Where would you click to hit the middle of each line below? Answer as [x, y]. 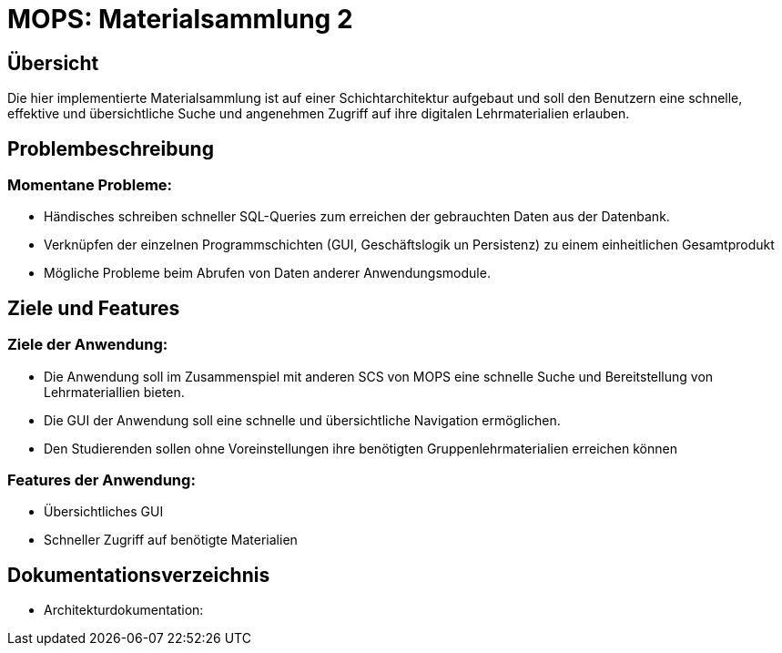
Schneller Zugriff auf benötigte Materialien [171, 540]
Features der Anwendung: [102, 480]
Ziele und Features [94, 308]
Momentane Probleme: [90, 185]
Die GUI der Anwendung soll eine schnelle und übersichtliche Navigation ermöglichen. [302, 420]
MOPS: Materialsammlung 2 [180, 19]
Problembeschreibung [111, 148]
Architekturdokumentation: [124, 610]
